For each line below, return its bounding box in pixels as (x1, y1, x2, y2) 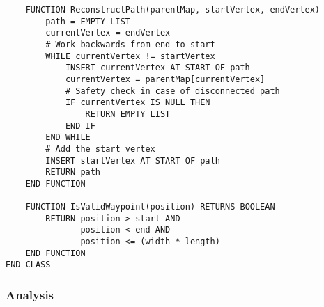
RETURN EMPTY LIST (85, 109, 171, 119)
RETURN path (45, 167, 101, 178)
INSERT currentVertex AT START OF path (65, 63, 250, 73)
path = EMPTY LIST (45, 16, 130, 26)
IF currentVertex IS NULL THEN (65, 97, 210, 108)
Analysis (6, 286, 54, 304)
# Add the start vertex (45, 143, 155, 154)
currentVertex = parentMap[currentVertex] (65, 74, 265, 84)
